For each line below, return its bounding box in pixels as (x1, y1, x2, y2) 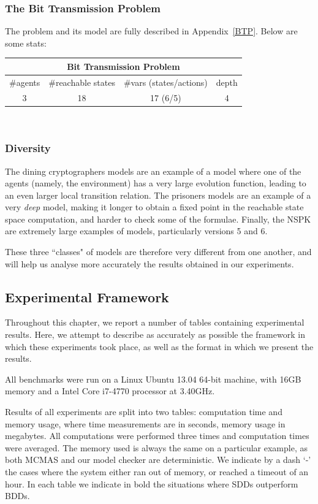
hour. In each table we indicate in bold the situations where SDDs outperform (5, 477, 298, 490)
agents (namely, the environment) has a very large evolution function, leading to (5, 177, 306, 189)
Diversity (5, 140, 51, 156)
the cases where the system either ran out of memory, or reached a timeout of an (5, 465, 309, 478)
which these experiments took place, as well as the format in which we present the (5, 340, 314, 353)
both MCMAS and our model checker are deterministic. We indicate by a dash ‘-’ (5, 453, 311, 466)
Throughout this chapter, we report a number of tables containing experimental (5, 316, 305, 329)
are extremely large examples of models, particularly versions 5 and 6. (5, 224, 268, 237)
